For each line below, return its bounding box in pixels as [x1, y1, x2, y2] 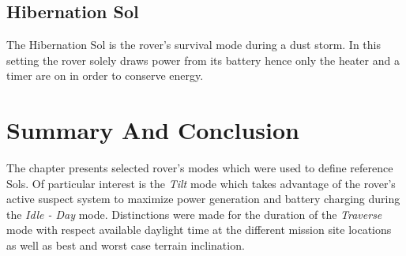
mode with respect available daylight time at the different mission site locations [6, 221, 392, 238]
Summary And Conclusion [6, 114, 299, 146]
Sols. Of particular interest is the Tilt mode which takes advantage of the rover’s [6, 175, 396, 191]
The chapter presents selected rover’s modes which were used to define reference [6, 160, 393, 176]
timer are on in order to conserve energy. [6, 67, 204, 84]
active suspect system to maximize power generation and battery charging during [6, 190, 400, 207]
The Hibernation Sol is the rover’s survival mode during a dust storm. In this [6, 36, 381, 53]
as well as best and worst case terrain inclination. [6, 237, 245, 254]
